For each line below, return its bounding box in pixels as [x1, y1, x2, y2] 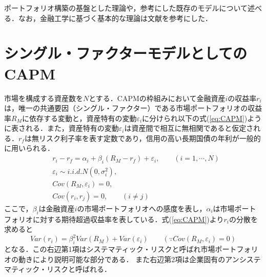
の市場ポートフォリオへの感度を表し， [77, 203, 207, 213]
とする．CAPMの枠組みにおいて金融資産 [89, 92, 226, 103]
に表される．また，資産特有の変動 [4, 123, 119, 133]
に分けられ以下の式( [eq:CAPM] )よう [142, 112, 262, 123]
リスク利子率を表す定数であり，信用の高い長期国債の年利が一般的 [38, 132, 261, 143]
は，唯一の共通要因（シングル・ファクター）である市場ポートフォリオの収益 [4, 103, 262, 113]
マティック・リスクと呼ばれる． [4, 264, 111, 274]
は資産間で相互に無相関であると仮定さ [124, 123, 254, 133]
